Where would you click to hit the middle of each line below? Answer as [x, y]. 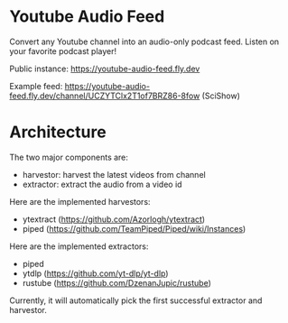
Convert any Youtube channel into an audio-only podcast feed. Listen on [144, 42]
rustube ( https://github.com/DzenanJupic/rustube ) [117, 282]
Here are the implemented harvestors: [80, 201]
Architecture [58, 132]
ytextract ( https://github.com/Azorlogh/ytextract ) [114, 219]
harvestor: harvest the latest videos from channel [114, 174]
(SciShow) [221, 96]
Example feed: [36, 86]
